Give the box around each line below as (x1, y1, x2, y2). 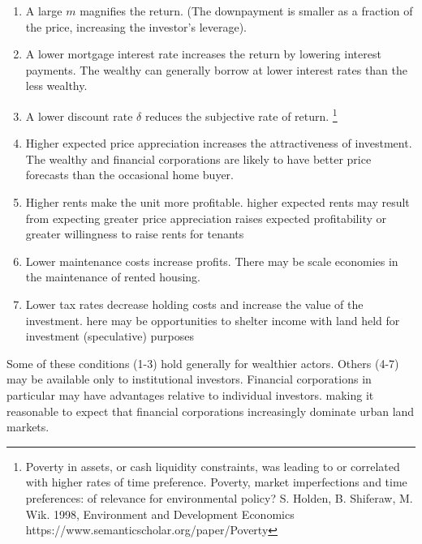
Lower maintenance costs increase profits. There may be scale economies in (25, 252, 398, 269)
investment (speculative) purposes (25, 328, 195, 345)
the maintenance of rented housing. (25, 268, 200, 285)
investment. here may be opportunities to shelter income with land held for (25, 311, 400, 328)
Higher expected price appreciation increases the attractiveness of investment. (25, 135, 412, 152)
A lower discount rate (25, 107, 133, 124)
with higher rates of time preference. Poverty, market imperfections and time (25, 473, 407, 490)
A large (25, 2, 62, 19)
